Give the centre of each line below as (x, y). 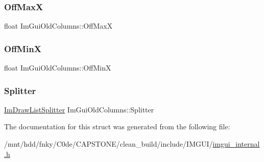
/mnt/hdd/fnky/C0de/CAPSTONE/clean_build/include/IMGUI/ (109, 144)
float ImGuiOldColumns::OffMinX (58, 68)
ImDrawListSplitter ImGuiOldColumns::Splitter (79, 109)
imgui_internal (236, 144)
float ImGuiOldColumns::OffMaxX (58, 26)
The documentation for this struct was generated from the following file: (117, 126)
